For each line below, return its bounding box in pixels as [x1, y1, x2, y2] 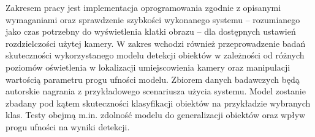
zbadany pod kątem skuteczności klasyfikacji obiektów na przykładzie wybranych [6, 96, 311, 109]
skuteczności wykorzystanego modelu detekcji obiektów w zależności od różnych [6, 49, 305, 61]
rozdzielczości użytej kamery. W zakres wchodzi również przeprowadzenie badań [6, 37, 306, 49]
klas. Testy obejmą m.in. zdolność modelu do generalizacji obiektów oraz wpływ [6, 108, 306, 121]
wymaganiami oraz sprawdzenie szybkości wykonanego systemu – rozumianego [6, 13, 300, 26]
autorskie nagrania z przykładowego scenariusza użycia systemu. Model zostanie [6, 85, 306, 97]
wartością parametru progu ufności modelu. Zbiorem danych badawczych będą [6, 72, 300, 85]
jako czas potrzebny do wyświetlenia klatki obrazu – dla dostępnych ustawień [6, 25, 296, 38]
